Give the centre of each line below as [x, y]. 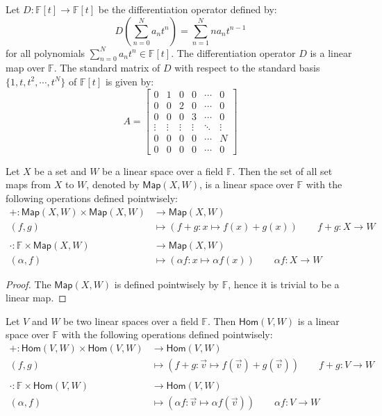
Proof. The [28, 284]
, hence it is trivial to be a [284, 284]
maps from [28, 184]
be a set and [60, 170]
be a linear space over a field [163, 170]
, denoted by [113, 184]
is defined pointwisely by [167, 284]
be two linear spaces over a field [131, 321]
